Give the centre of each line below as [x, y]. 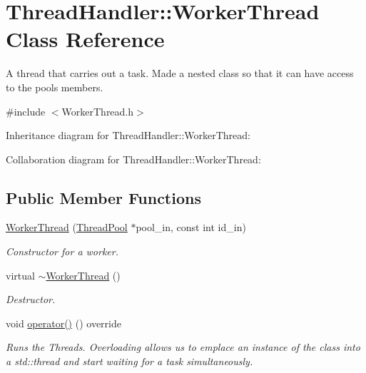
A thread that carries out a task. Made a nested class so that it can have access [180, 73]
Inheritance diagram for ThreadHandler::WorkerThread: [128, 135]
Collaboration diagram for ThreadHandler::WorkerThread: [133, 159]
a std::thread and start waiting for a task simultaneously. [129, 361]
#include [26, 111]
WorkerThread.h [98, 111]
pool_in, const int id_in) [191, 227]
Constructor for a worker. [62, 251]
